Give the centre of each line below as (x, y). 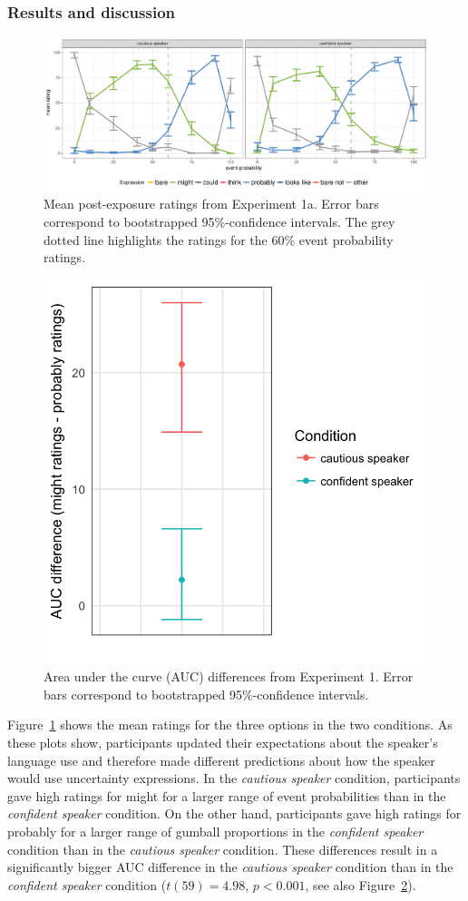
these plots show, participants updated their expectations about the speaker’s (223, 743)
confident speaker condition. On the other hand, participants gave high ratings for (234, 813)
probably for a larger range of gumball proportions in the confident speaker (215, 832)
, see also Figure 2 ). (361, 884)
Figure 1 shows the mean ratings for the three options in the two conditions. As (230, 725)
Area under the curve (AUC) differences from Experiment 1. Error (229, 676)
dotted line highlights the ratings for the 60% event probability (219, 239)
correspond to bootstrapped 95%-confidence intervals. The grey (219, 221)
